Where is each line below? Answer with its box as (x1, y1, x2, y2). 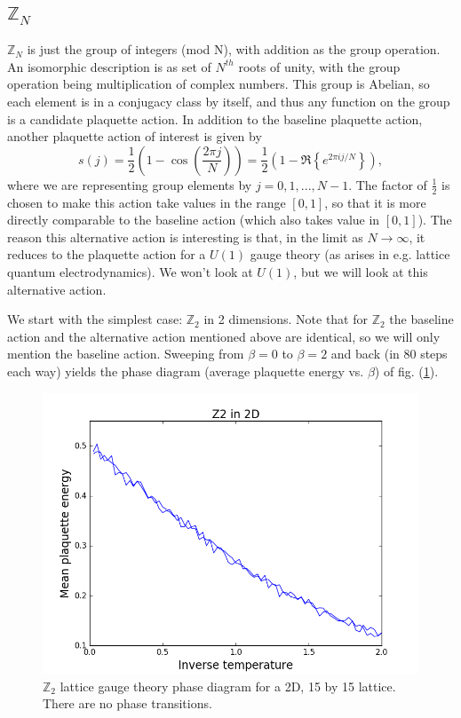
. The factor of (348, 175, 427, 193)
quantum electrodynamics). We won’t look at (7, 262, 253, 280)
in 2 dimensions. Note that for (203, 310, 368, 328)
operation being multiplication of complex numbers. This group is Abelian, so (7, 75, 430, 93)
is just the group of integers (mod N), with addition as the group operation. (27, 40, 441, 59)
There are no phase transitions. (43, 694, 212, 713)
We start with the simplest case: (7, 310, 183, 328)
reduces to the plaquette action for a (7, 245, 206, 264)
